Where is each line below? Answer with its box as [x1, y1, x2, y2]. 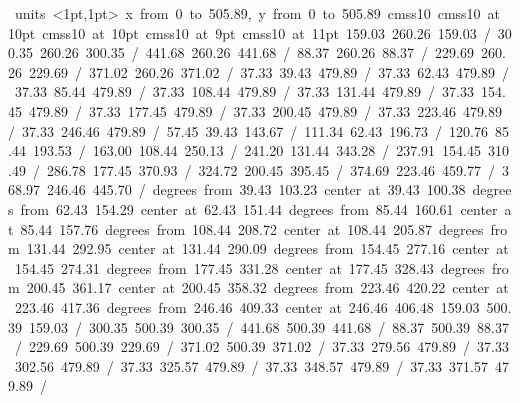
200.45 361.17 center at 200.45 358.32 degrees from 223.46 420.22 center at [26, 277, 509, 298]
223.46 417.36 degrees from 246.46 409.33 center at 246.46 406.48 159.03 [14, 296, 480, 317]
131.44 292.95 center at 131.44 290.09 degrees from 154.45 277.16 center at [26, 238, 509, 259]
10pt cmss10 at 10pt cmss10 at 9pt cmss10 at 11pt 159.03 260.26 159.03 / [8, 22, 491, 43]
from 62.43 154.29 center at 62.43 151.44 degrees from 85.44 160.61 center [20, 198, 498, 219]
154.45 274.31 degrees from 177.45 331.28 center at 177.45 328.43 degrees [14, 257, 486, 278]
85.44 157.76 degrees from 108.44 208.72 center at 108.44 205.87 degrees [20, 218, 484, 239]
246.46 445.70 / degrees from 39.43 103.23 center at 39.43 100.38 [46, 179, 466, 200]
